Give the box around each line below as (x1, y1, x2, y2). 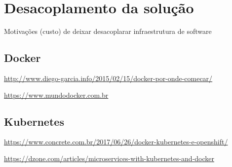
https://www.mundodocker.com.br (4, 89, 109, 100)
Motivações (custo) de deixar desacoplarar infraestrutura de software (4, 26, 212, 36)
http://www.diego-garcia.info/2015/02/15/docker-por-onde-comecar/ (4, 73, 213, 83)
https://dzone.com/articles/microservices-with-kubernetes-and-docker (4, 153, 215, 163)
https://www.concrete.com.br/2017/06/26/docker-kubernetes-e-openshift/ (4, 137, 228, 147)
